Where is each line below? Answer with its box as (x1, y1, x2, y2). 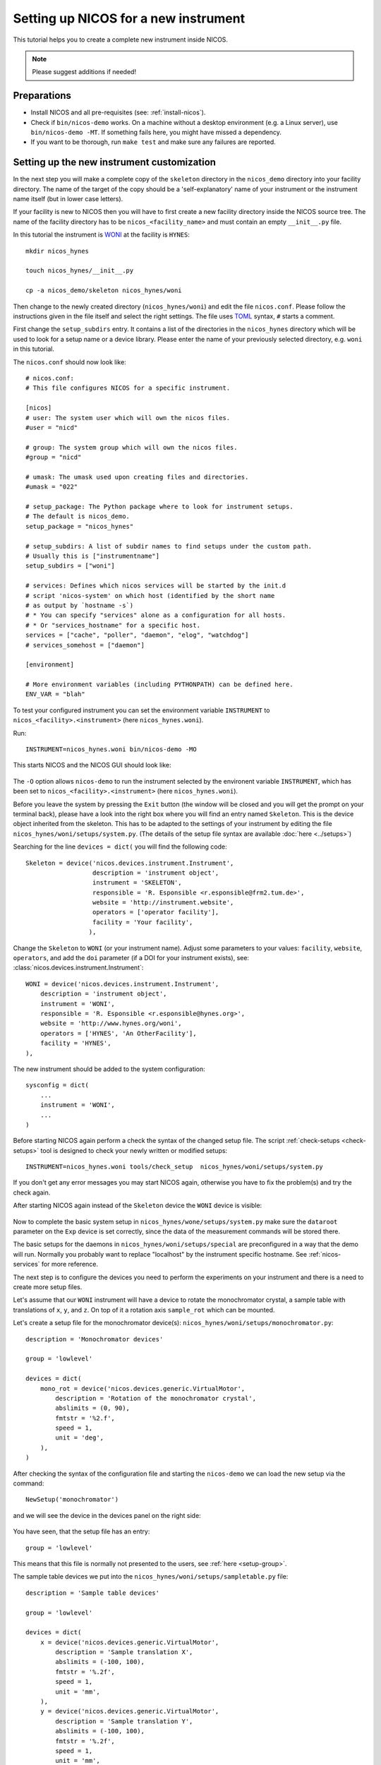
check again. (13, 1188, 51, 1197)
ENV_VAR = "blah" (25, 690, 85, 698)
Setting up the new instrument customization (13, 156, 217, 169)
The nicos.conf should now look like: (13, 357, 126, 366)
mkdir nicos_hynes (25, 247, 90, 255)
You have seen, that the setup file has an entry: (13, 1527, 150, 1536)
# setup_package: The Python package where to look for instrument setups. (25, 503, 294, 511)
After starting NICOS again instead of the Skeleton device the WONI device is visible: (13, 1201, 262, 1210)
